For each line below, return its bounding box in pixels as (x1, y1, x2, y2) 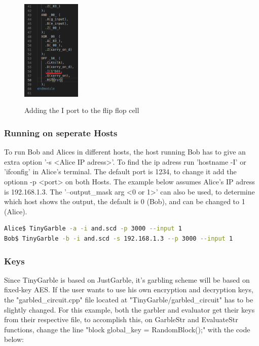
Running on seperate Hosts (4, 126, 118, 139)
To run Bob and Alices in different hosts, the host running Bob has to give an (4, 146, 246, 157)
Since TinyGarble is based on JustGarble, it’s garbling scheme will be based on (4, 274, 250, 285)
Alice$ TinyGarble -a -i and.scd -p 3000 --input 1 (4, 225, 182, 233)
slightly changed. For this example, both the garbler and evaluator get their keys (4, 304, 255, 315)
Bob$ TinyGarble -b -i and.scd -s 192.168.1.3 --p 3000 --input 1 (4, 235, 233, 243)
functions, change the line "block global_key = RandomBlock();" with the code (4, 324, 250, 334)
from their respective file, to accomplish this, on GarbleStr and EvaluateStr (4, 314, 238, 325)
